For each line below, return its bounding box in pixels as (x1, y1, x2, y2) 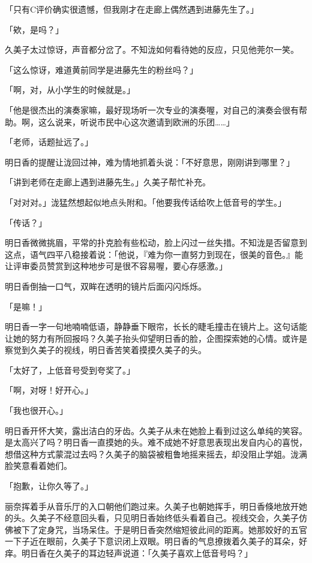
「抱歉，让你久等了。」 (5, 480, 93, 492)
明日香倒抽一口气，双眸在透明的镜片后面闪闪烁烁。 (5, 279, 206, 292)
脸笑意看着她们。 (5, 459, 72, 472)
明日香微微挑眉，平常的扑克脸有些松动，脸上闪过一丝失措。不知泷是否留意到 (5, 236, 307, 249)
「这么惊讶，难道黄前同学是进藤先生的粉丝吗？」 (5, 63, 198, 76)
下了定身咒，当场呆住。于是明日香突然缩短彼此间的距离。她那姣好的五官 (21, 523, 307, 535)
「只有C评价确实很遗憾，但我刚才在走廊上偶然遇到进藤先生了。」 (5, 3, 259, 15)
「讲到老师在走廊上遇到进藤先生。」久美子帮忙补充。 (5, 176, 211, 188)
